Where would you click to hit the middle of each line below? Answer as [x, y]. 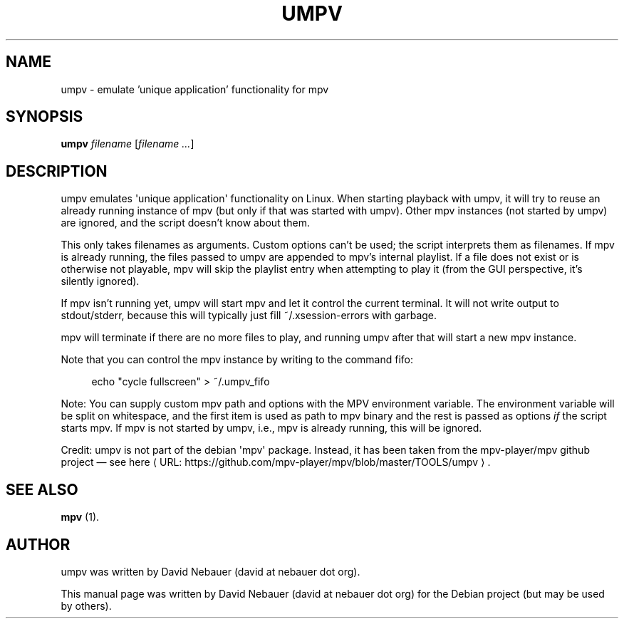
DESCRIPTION [57, 171]
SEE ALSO [42, 489]
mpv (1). [80, 517]
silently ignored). [100, 281]
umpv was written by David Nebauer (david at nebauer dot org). [210, 571]
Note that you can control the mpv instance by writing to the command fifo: [237, 360]
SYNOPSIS [45, 117]
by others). [86, 605]
